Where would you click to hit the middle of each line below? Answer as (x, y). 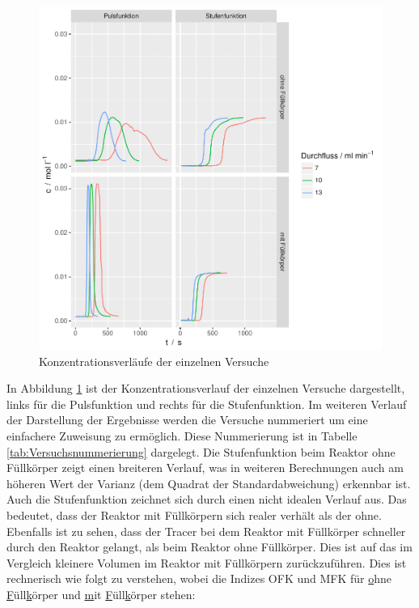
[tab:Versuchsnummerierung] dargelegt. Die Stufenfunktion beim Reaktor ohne (201, 451)
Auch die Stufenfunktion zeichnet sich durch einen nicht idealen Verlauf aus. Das (207, 499)
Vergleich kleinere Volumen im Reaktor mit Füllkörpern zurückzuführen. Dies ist (207, 562)
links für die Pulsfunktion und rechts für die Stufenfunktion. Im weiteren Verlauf (207, 404)
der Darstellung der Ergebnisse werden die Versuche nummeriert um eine (187, 420)
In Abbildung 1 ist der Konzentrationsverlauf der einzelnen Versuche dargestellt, (206, 388)
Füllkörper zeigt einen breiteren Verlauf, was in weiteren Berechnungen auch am (205, 468)
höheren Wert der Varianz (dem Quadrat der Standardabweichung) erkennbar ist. (209, 483)
